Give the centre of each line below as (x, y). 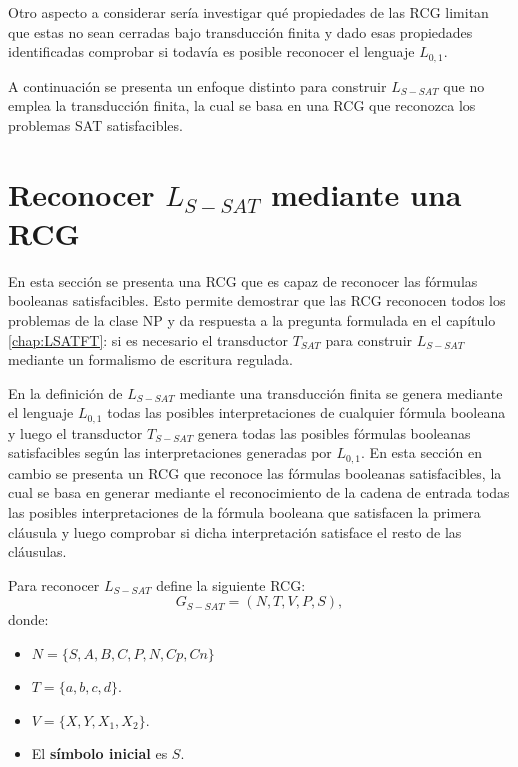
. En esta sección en (421, 452)
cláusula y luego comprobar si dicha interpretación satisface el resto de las (235, 531)
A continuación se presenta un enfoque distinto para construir (197, 85)
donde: (28, 619)
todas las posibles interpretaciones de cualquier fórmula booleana (306, 412)
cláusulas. (37, 551)
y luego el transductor (75, 432)
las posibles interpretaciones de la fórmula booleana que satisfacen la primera (244, 511)
